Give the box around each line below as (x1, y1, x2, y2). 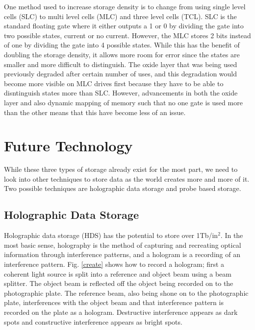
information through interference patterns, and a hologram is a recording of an (4, 249, 240, 259)
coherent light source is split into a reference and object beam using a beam (4, 268, 231, 279)
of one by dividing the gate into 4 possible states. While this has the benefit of (4, 40, 240, 50)
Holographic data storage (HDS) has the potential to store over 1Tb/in (4, 230, 218, 240)
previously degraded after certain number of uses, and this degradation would (4, 69, 237, 79)
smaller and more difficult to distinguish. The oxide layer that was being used (4, 59, 237, 69)
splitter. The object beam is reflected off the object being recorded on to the (4, 278, 233, 288)
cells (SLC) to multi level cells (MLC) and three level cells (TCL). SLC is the (4, 11, 237, 21)
